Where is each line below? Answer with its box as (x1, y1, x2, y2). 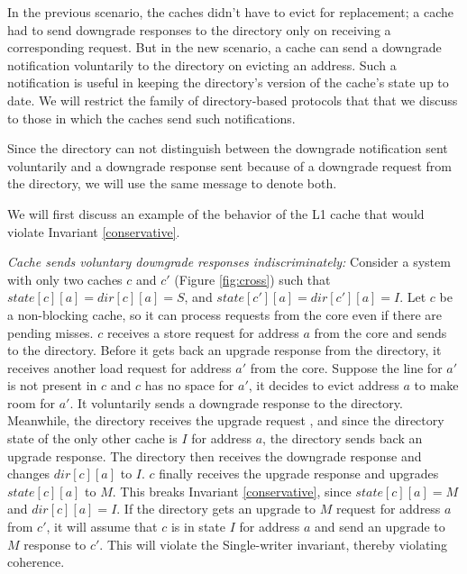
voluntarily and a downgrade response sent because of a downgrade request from (7, 156, 452, 175)
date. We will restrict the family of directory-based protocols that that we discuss (7, 90, 458, 109)
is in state (170, 517, 225, 536)
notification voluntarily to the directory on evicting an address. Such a (7, 55, 397, 74)
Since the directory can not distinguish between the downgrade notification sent (7, 139, 448, 158)
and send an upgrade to (314, 517, 445, 536)
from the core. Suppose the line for (250, 358, 443, 377)
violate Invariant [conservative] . (7, 222, 180, 241)
